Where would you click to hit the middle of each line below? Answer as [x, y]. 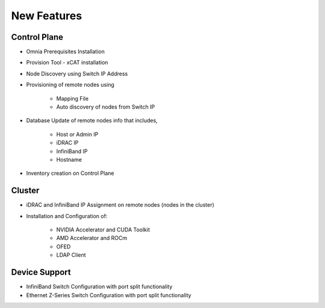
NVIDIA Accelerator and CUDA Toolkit [103, 230]
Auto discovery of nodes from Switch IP [106, 107]
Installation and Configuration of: [67, 216]
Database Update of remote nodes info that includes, [92, 121]
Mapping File [73, 98]
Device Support [41, 272]
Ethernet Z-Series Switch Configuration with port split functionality [109, 295]
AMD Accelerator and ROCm [92, 238]
